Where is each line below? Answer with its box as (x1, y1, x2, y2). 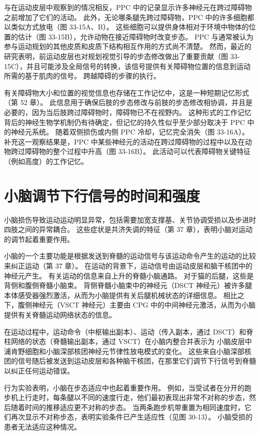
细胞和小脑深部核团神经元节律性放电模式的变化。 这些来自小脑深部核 (24, 345, 251, 356)
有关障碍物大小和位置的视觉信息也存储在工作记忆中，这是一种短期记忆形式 (4, 87, 249, 97)
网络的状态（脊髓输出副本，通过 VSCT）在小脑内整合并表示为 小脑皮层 (10, 336, 245, 346)
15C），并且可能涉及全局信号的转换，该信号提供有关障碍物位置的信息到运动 (4, 60, 251, 71)
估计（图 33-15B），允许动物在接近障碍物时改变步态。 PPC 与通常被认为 (17, 31, 253, 41)
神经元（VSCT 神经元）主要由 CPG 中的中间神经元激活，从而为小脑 (31, 299, 256, 310)
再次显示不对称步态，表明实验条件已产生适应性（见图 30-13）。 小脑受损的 (10, 411, 252, 422)
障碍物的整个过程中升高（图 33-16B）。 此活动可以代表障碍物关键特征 (24, 146, 250, 156)
